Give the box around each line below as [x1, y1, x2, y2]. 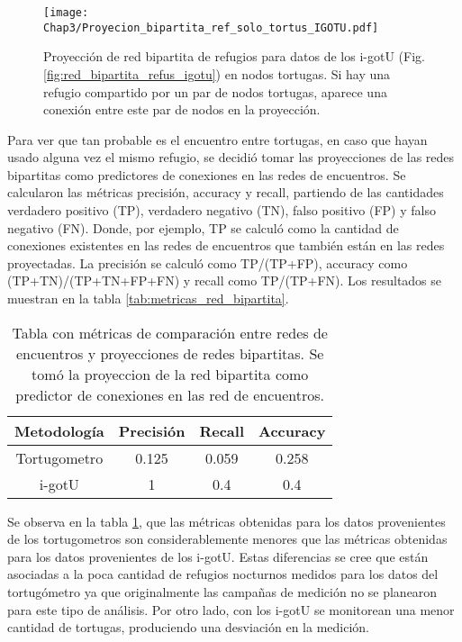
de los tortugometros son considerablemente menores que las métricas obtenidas [7, 529, 448, 548]
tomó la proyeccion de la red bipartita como [32, 363, 309, 384]
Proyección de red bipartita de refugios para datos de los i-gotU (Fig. [43, 47, 425, 66]
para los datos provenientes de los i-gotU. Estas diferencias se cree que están [7, 547, 429, 565]
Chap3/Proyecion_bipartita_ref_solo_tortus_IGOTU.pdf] [43, 21, 379, 34]
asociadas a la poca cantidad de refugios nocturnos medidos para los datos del [7, 565, 439, 583]
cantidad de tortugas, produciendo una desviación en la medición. [7, 618, 369, 637]
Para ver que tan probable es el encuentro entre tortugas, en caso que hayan [7, 130, 428, 149]
